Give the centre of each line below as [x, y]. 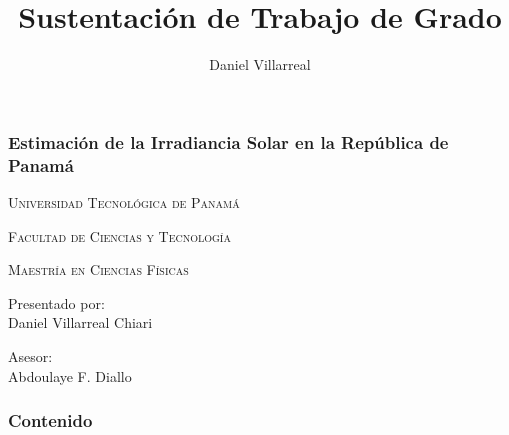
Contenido [50, 420]
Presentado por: [56, 302]
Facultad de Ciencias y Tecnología [119, 235]
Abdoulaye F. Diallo [70, 375]
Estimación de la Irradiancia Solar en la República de [228, 141]
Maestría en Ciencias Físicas [98, 269]
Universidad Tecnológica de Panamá [124, 201]
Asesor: [30, 355]
